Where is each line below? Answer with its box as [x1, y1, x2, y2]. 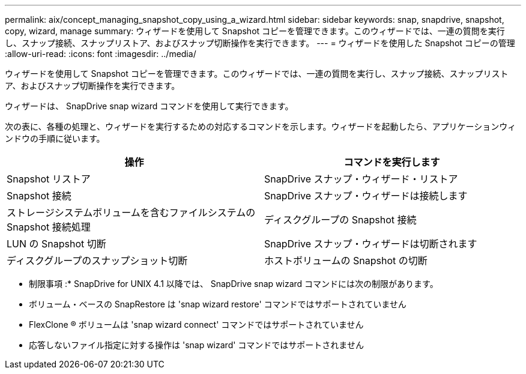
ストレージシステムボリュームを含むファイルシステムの [7, 207, 256, 219]
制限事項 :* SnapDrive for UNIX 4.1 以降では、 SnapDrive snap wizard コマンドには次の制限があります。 [29, 279, 438, 289]
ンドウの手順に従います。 [5, 133, 105, 143]
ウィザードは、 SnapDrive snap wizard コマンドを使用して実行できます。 [5, 101, 294, 111]
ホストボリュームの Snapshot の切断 [264, 255, 428, 267]
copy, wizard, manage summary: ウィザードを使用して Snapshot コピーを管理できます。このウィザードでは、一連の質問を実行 [5, 26, 505, 36]
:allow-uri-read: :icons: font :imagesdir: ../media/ [5, 49, 196, 59]
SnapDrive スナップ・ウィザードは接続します [264, 190, 468, 202]
